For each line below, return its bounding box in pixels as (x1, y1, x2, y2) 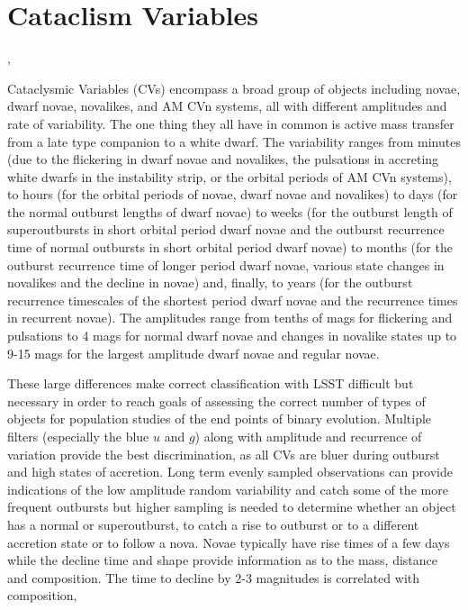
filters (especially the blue (7, 427, 149, 445)
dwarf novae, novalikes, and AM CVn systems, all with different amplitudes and (7, 96, 447, 115)
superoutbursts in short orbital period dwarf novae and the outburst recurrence (7, 220, 445, 239)
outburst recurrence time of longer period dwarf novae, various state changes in (7, 255, 445, 274)
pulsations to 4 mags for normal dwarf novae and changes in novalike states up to (7, 326, 457, 345)
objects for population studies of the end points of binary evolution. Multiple (7, 409, 432, 428)
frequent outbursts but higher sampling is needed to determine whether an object (7, 497, 456, 516)
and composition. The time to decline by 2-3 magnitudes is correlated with (7, 568, 420, 587)
